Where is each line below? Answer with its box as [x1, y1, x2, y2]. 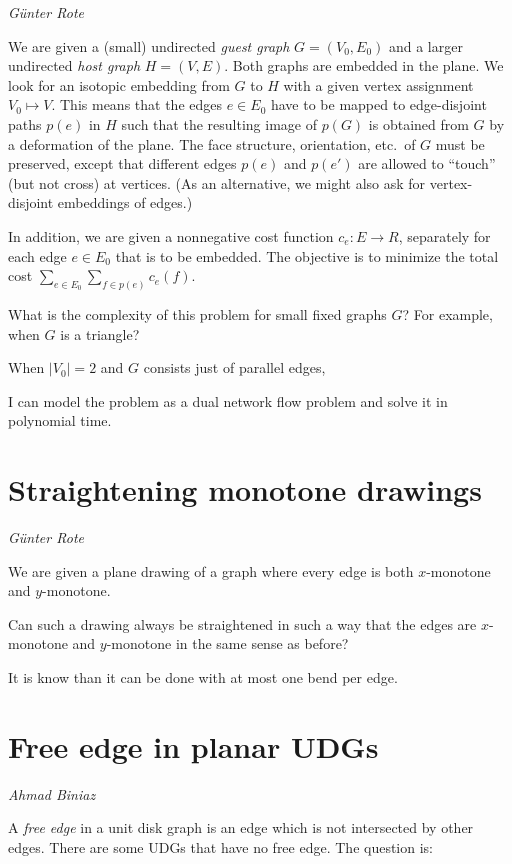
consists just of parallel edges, [143, 357, 326, 378]
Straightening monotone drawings [8, 469, 482, 510]
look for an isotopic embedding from [8, 74, 230, 95]
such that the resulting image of [121, 113, 317, 134]
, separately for [398, 225, 491, 246]
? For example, [402, 303, 493, 324]
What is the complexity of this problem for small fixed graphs [8, 303, 387, 324]
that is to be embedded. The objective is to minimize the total [115, 245, 499, 266]
